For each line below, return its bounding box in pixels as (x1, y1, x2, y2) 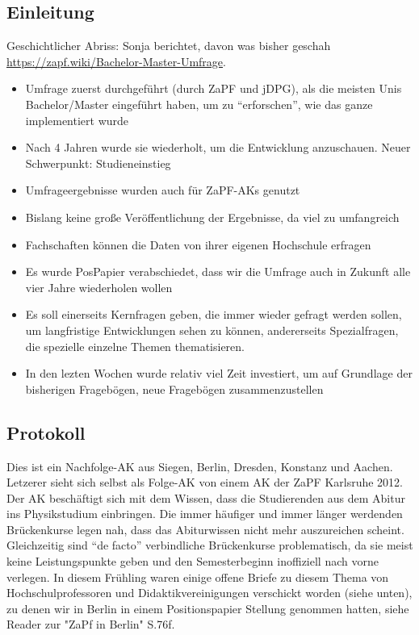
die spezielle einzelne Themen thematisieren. (25, 337, 245, 354)
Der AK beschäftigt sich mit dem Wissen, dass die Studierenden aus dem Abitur (6, 489, 405, 506)
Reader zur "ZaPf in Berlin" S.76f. (6, 616, 175, 633)
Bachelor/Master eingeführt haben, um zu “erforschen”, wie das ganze (25, 95, 373, 112)
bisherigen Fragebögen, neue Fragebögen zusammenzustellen (25, 380, 324, 397)
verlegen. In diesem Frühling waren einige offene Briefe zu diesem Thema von (6, 568, 389, 585)
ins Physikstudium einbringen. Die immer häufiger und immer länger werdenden (6, 505, 403, 522)
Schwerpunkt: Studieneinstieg (25, 154, 171, 171)
